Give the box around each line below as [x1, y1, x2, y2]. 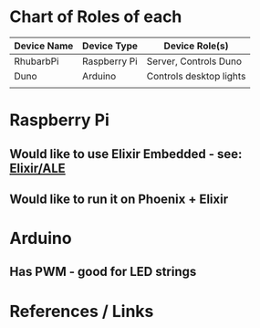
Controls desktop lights [146, 69, 246, 82]
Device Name [14, 39, 74, 52]
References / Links [9, 301, 154, 322]
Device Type [81, 39, 139, 52]
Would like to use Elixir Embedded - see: [9, 146, 243, 162]
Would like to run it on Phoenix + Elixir [9, 191, 229, 206]
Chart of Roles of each [9, 6, 182, 27]
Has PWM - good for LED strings [9, 264, 197, 280]
